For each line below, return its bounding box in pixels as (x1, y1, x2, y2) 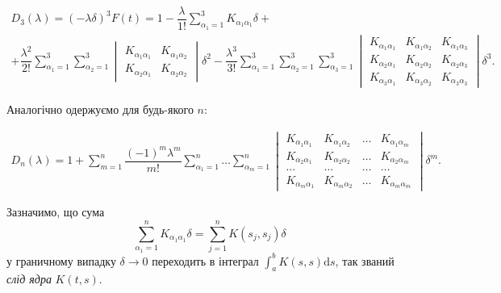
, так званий (335, 252, 395, 269)
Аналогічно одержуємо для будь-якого (6, 100, 194, 117)
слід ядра (6, 270, 52, 287)
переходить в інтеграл (152, 252, 259, 269)
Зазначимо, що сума (6, 203, 105, 220)
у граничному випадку (6, 252, 116, 269)
